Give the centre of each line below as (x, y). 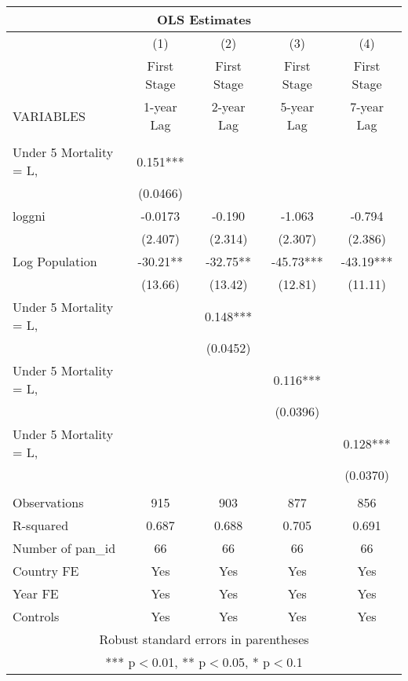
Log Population (55, 261)
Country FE (46, 571)
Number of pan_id (64, 548)
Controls (36, 616)
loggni (29, 216)
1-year (160, 106)
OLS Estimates (204, 19)
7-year (367, 106)
